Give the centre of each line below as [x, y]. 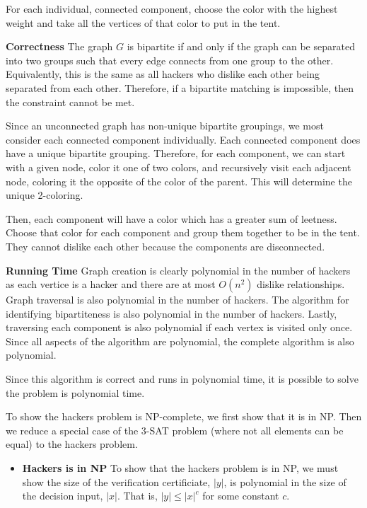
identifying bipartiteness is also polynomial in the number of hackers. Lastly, [171, 313]
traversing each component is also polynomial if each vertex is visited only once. [179, 327]
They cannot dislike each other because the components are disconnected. [165, 246]
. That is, [137, 496]
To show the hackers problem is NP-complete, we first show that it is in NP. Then [184, 416]
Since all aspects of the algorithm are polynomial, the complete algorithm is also [180, 341]
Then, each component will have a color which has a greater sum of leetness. [171, 218]
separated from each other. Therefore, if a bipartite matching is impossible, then [180, 87]
